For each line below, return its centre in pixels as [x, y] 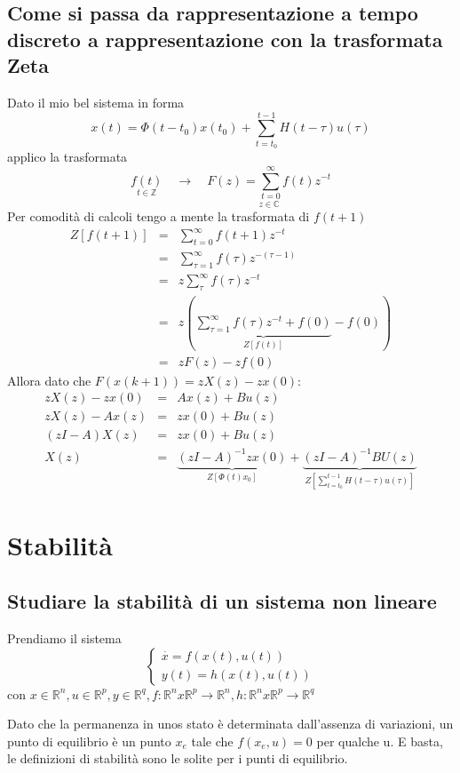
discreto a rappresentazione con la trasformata [225, 39]
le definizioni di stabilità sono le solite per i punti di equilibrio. [178, 758]
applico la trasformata [67, 157]
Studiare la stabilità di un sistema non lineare [222, 601]
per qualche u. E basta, [380, 741]
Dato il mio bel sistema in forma [96, 102]
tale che [212, 741]
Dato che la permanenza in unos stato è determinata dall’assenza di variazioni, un [230, 724]
